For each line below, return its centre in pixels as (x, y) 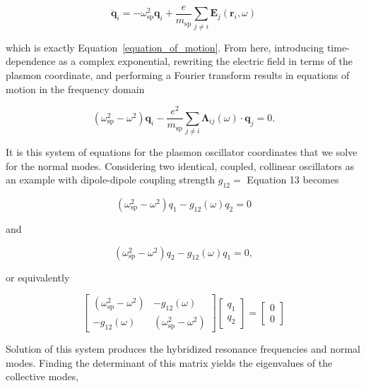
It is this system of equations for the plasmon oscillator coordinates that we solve (182, 152)
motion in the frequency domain (75, 89)
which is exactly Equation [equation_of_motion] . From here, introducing (165, 47)
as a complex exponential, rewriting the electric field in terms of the (206, 61)
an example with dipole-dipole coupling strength (111, 180)
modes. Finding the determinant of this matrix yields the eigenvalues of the (169, 362)
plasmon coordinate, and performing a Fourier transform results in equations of (178, 74)
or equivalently (38, 277)
